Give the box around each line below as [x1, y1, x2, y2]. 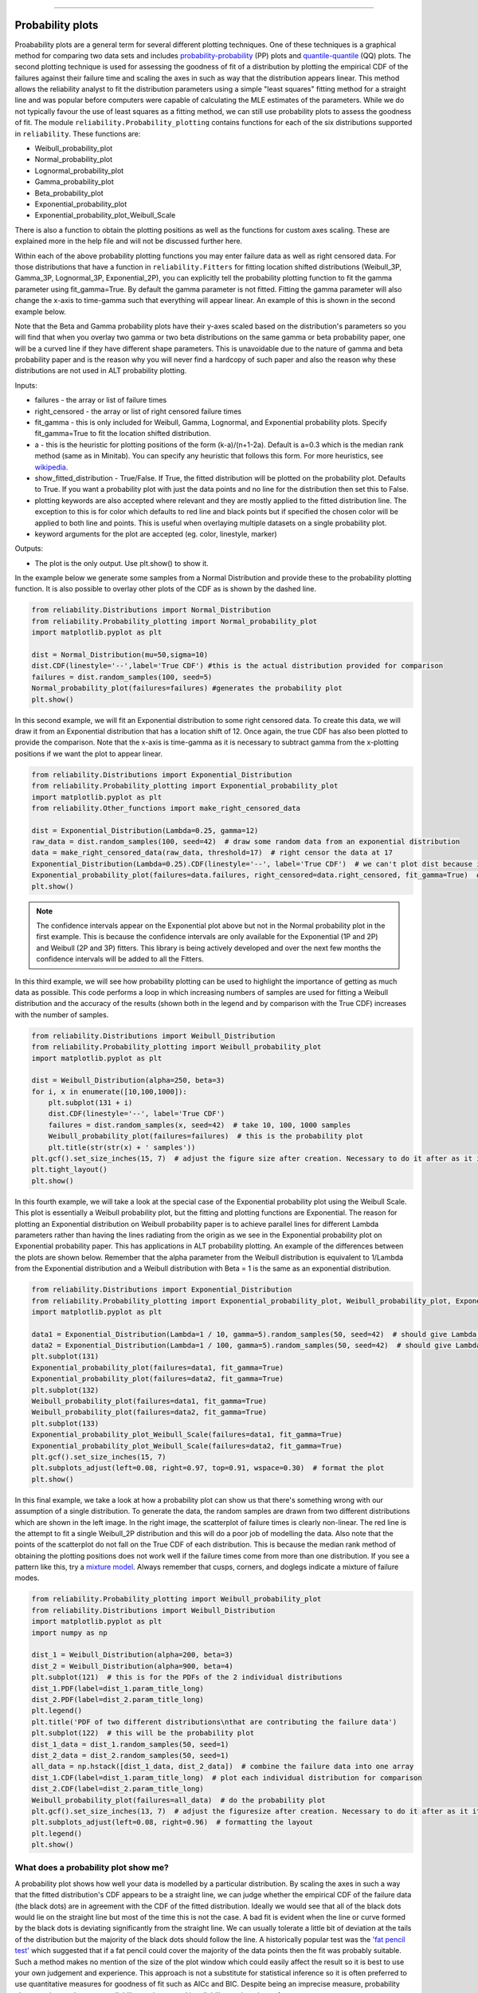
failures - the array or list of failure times [34, 395, 167, 405]
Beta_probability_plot [34, 188, 104, 198]
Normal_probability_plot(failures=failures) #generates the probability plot [31, 684, 343, 693]
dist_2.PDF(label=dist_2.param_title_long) [31, 1695, 205, 1704]
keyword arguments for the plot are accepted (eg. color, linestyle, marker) [34, 529, 278, 538]
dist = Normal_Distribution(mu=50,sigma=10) [31, 651, 209, 659]
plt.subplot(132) [31, 1386, 100, 1394]
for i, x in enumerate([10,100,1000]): [31, 1087, 187, 1096]
